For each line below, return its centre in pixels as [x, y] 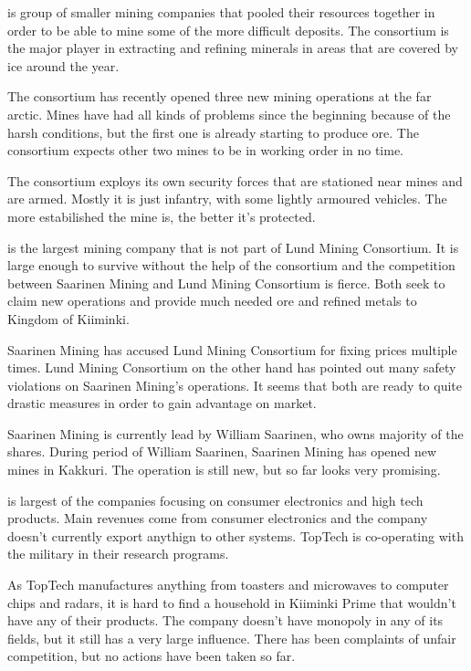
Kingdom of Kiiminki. [68, 318]
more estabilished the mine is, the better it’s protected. [162, 216]
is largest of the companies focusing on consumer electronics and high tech [215, 500]
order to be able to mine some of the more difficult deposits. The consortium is [228, 30]
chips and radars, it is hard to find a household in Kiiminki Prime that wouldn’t [232, 602]
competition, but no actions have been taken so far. [152, 656]
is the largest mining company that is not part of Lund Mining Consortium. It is [233, 247]
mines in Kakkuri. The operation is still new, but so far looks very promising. [224, 470]
